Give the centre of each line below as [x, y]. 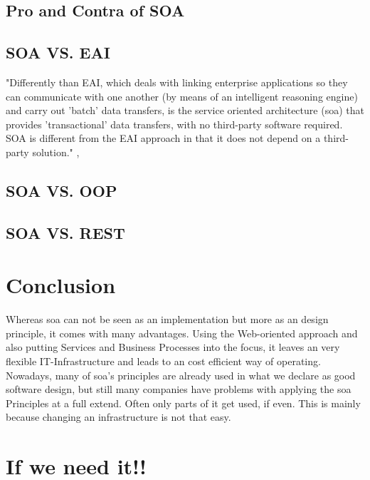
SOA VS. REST [65, 232]
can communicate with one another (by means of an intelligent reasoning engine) [182, 96]
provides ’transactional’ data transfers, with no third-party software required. [174, 124]
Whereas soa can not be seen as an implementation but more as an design [167, 319]
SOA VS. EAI [58, 52]
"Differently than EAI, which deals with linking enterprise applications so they [177, 82]
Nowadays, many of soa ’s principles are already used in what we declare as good [181, 375]
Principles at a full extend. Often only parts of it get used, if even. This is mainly [183, 403]
